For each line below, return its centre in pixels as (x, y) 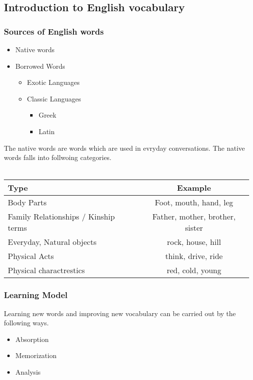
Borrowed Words (40, 66)
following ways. (27, 323)
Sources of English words (54, 31)
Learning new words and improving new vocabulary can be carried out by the (120, 313)
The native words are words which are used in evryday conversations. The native (125, 148)
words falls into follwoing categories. (58, 157)
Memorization (36, 355)
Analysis (28, 371)
